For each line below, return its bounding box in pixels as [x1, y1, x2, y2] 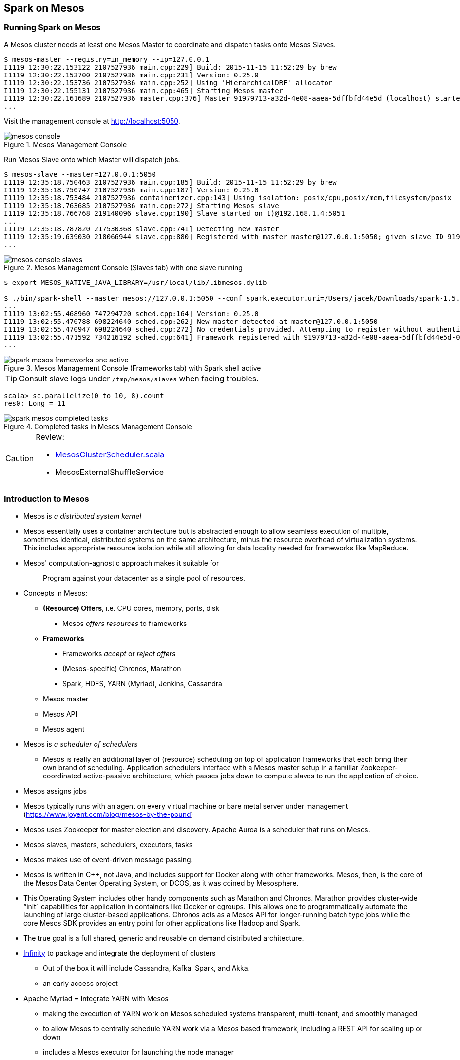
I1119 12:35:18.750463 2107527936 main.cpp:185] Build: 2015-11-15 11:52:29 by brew [4, 178, 337, 186]
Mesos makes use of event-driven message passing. [23, 855, 193, 864]
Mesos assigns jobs [23, 786, 87, 795]
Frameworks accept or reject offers [62, 649, 176, 658]
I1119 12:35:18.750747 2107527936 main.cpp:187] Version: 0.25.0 [4, 186, 259, 194]
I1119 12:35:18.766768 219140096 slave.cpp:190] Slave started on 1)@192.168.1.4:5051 [4, 209, 345, 217]
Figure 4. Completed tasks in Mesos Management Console [4, 422, 192, 431]
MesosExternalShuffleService [55, 467, 164, 477]
